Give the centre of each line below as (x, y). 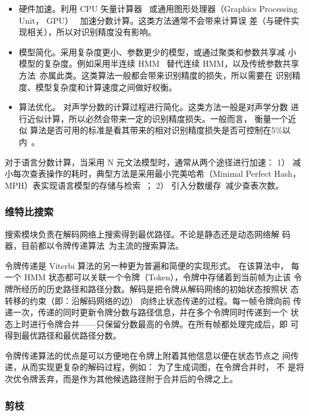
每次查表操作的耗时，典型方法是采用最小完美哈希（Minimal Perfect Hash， (157, 173)
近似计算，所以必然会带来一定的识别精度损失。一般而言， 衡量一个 (157, 118)
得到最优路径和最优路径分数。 (63, 335)
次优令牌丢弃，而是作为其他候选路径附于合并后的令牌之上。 (121, 379)
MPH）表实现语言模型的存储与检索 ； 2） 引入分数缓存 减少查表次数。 (144, 185)
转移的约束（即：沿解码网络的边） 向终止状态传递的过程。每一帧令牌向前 (148, 300)
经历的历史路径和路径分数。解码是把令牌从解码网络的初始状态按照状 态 (160, 288)
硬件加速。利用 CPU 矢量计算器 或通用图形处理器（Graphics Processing (158, 8)
